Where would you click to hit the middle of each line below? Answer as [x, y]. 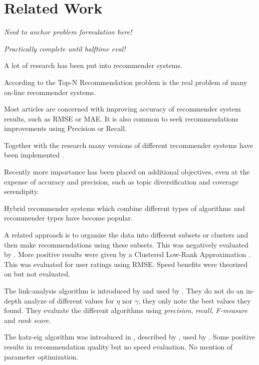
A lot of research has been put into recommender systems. [93, 65]
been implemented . [34, 155]
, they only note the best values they [195, 300]
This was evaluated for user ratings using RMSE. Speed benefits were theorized [126, 264]
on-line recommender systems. [50, 92]
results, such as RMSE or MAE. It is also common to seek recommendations [121, 118]
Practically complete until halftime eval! [65, 48]
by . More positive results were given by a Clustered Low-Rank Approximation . [127, 254]
